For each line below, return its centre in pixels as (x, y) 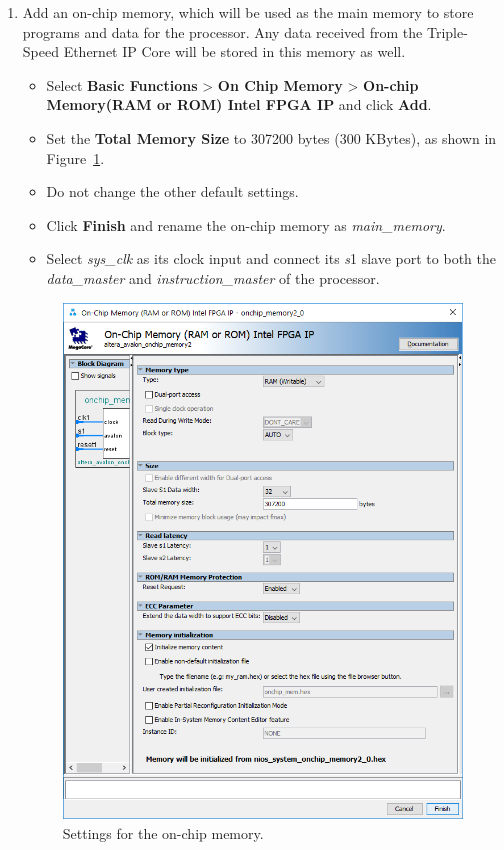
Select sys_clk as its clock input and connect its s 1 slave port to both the (271, 258)
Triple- (447, 31)
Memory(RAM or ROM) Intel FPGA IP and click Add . (239, 104)
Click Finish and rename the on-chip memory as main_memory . (246, 224)
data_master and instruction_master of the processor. (213, 277)
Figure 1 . (75, 157)
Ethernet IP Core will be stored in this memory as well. (234, 51)
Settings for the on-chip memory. (163, 832)
